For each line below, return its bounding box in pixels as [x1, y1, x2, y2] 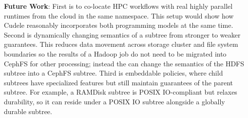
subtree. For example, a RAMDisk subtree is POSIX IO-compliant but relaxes [4, 87, 237, 97]
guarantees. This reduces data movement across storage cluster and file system [4, 39, 238, 49]
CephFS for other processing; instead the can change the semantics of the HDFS [4, 58, 245, 68]
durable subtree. [4, 106, 52, 116]
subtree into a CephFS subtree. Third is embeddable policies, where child [4, 68, 223, 78]
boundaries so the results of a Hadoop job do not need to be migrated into [4, 48, 227, 59]
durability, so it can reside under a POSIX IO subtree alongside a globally [4, 96, 225, 106]
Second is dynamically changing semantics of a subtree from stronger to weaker [4, 29, 241, 39]
